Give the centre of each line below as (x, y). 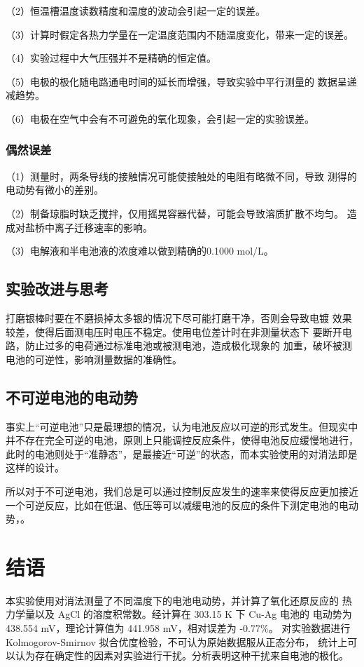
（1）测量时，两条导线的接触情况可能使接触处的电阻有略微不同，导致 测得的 (181, 176)
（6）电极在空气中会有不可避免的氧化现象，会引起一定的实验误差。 (160, 118)
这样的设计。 (35, 467)
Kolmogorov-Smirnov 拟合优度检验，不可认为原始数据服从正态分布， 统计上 (177, 641)
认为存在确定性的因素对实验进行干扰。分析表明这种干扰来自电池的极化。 (182, 655)
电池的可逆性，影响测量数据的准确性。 (94, 359)
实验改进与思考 (57, 289)
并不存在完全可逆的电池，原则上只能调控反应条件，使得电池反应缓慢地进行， (182, 440)
